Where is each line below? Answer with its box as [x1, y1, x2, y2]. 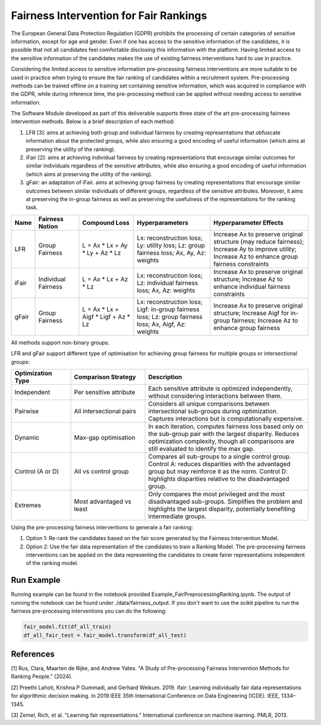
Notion [38, 222, 58, 230]
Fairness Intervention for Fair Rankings [11, 9, 207, 22]
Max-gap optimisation [74, 433, 136, 441]
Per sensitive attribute [74, 388, 136, 396]
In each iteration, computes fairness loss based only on [148, 422, 303, 431]
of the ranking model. [26, 560, 78, 567]
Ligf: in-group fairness [137, 305, 200, 313]
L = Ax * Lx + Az [82, 275, 128, 283]
